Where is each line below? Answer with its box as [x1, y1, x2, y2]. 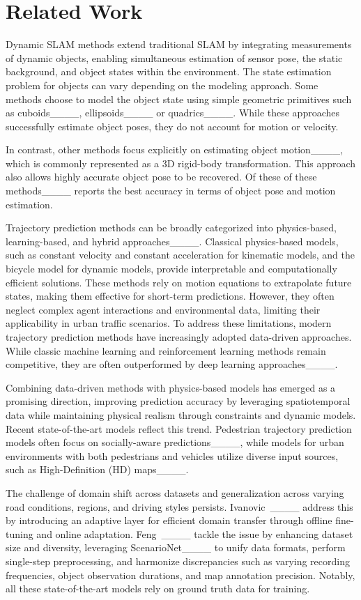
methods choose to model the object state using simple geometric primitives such [6, 91, 352, 106]
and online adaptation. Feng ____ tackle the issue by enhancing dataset [36, 526, 353, 541]
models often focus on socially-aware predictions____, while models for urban [6, 435, 344, 449]
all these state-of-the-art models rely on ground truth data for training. [6, 581, 310, 596]
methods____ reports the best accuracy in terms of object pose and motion [6, 183, 336, 198]
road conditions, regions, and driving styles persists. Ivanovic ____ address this [6, 499, 353, 514]
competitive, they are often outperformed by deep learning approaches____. [6, 357, 338, 371]
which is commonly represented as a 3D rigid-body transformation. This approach [6, 155, 356, 170]
